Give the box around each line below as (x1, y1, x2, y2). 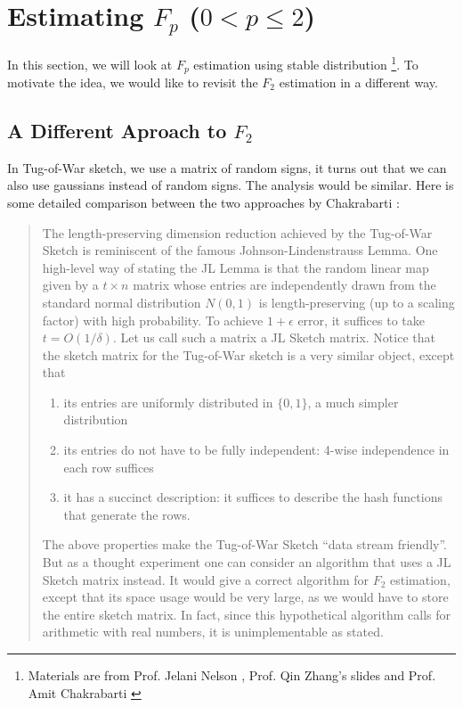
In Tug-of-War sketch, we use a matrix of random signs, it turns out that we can (7, 158, 447, 177)
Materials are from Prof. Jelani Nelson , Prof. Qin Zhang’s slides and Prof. (28, 666, 436, 684)
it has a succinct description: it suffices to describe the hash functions (63, 488, 443, 506)
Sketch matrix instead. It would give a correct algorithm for (42, 570, 370, 588)
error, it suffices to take (297, 310, 425, 329)
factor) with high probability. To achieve (42, 310, 264, 329)
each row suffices (63, 457, 154, 476)
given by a (42, 275, 99, 294)
